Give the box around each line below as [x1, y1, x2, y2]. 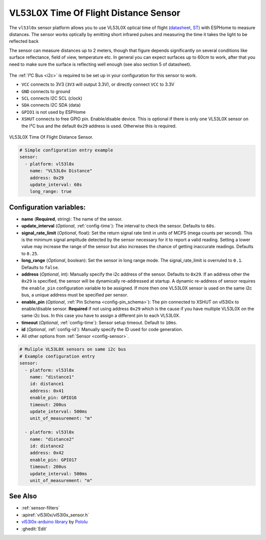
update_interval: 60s [30, 181, 82, 187]
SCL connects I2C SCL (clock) [21, 95, 83, 101]
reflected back [9, 38, 39, 44]
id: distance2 [30, 443, 64, 449]
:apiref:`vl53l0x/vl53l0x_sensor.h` [21, 512, 90, 518]
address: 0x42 [30, 450, 64, 456]
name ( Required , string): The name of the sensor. [21, 216, 123, 222]
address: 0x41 [30, 388, 64, 394]
